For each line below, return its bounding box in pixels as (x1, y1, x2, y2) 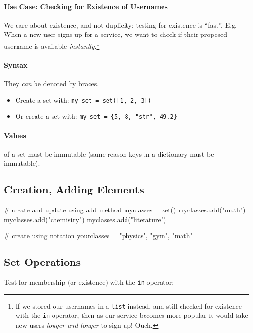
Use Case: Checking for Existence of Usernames (4, 1, 168, 11)
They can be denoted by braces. (4, 78, 99, 88)
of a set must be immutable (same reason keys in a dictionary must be (4, 148, 214, 158)
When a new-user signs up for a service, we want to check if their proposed (4, 29, 228, 39)
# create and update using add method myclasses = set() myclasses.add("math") (4, 205, 246, 215)
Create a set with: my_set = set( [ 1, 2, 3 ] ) (15, 94, 151, 105)
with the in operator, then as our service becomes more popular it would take (15, 310, 248, 320)
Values (4, 130, 26, 140)
